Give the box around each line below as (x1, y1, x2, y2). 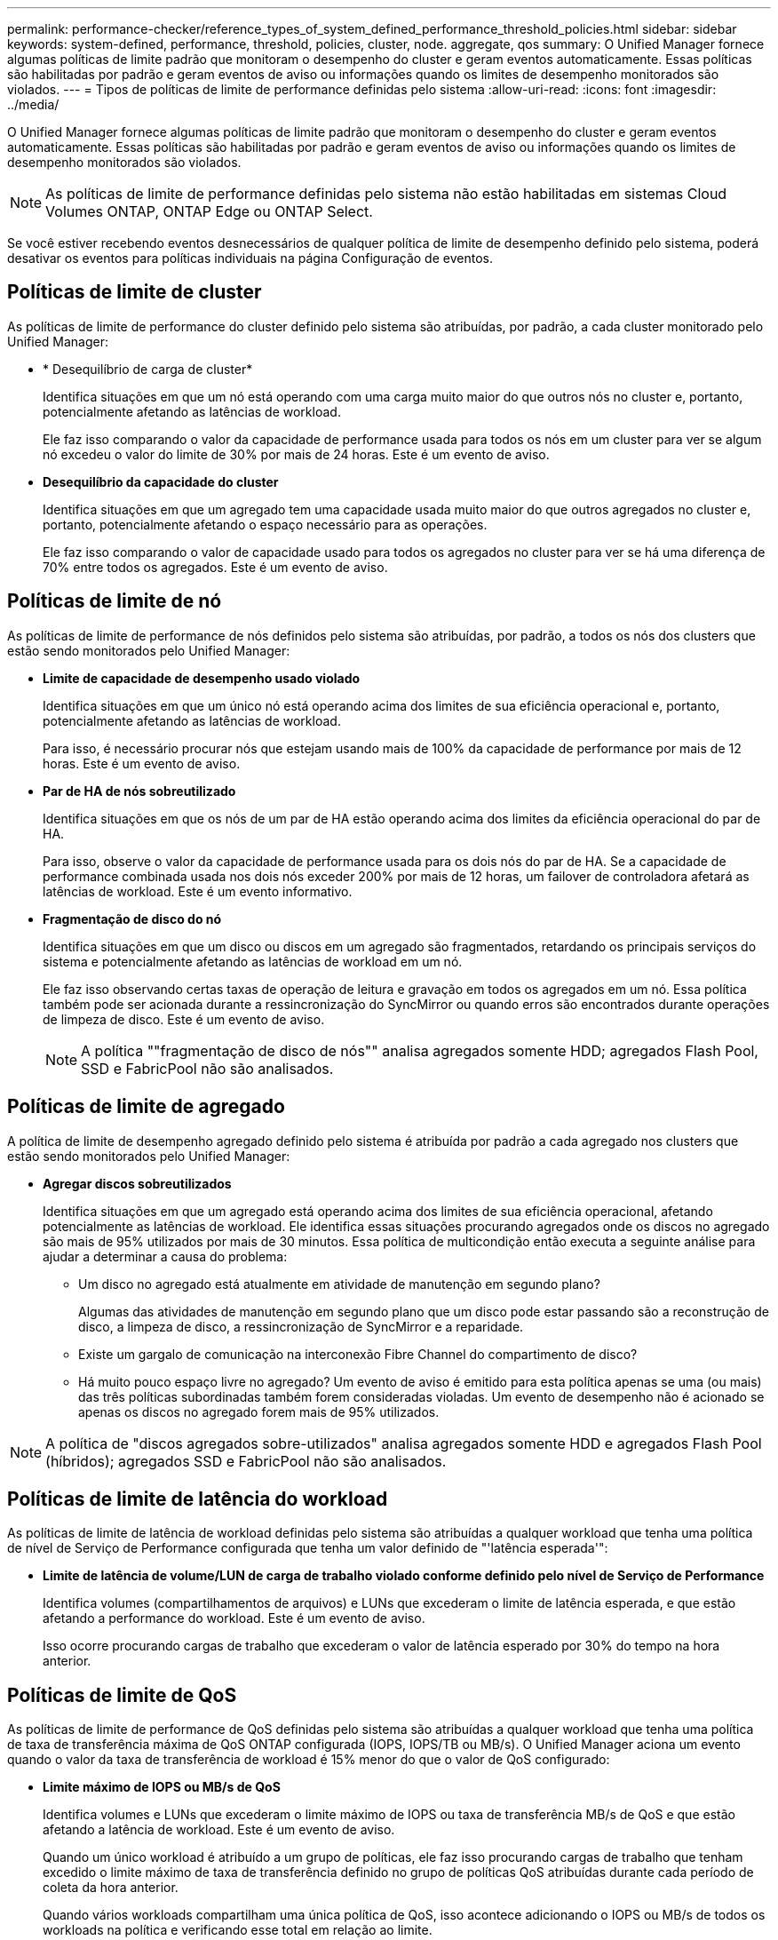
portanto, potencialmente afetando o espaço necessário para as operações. (43, 516, 488, 532)
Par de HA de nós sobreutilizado (43, 783, 236, 799)
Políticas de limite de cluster (7, 281, 262, 304)
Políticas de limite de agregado (7, 1095, 285, 1118)
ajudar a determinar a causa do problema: (43, 1248, 288, 1264)
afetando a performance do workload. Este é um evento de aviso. (43, 1610, 425, 1626)
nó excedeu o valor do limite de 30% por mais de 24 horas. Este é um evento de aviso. (43, 446, 550, 462)
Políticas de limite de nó (7, 590, 222, 613)
